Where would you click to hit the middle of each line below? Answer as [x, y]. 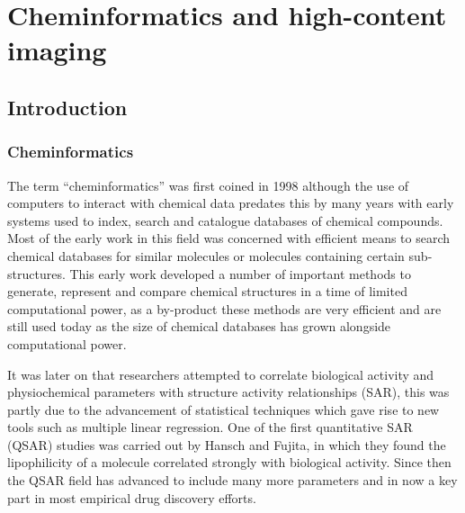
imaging [57, 50]
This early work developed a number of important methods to [240, 273]
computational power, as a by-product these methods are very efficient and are [224, 308]
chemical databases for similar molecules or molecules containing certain [206, 255]
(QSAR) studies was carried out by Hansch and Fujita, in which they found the [227, 444]
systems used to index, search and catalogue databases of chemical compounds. [225, 220]
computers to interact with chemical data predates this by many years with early [231, 203]
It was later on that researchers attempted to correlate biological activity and [221, 374]
